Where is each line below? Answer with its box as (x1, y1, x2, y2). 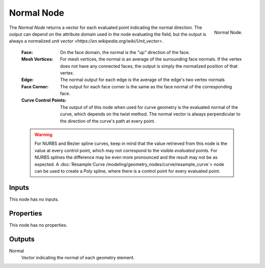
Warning (34, 132, 53, 137)
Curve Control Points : (21, 97, 67, 103)
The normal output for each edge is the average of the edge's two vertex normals (60, 77, 225, 83)
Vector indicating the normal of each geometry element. (21, 255, 135, 261)
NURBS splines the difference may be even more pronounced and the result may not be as (34, 155, 218, 161)
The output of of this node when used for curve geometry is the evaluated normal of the (60, 104, 238, 110)
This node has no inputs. (9, 196, 59, 202)
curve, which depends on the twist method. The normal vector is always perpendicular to (60, 111, 240, 117)
